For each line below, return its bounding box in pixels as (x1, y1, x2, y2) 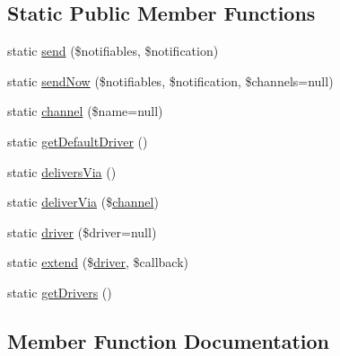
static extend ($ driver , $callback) (7, 253, 189, 271)
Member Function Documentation (7, 326, 330, 354)
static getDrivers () (7, 282, 112, 301)
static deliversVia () (7, 162, 117, 181)
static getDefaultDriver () (7, 131, 148, 150)
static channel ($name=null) (7, 102, 163, 120)
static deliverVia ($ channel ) (7, 192, 159, 211)
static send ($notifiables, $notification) (7, 41, 219, 60)
